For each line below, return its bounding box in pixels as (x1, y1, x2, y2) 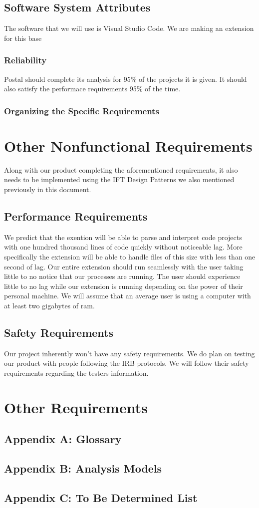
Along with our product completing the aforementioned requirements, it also (4, 164, 238, 175)
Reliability (4, 54, 47, 66)
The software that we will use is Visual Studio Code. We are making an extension (4, 23, 254, 33)
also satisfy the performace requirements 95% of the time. (4, 83, 181, 94)
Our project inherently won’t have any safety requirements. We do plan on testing (4, 348, 255, 358)
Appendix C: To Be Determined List (4, 490, 198, 505)
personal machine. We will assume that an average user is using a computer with (4, 290, 251, 301)
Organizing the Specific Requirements (4, 104, 159, 117)
